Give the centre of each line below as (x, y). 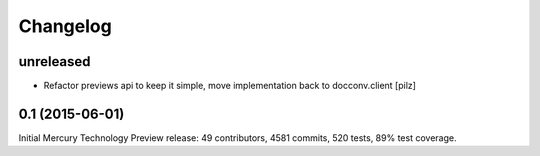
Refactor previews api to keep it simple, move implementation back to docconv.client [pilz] (230, 86)
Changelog (65, 26)
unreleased (54, 61)
